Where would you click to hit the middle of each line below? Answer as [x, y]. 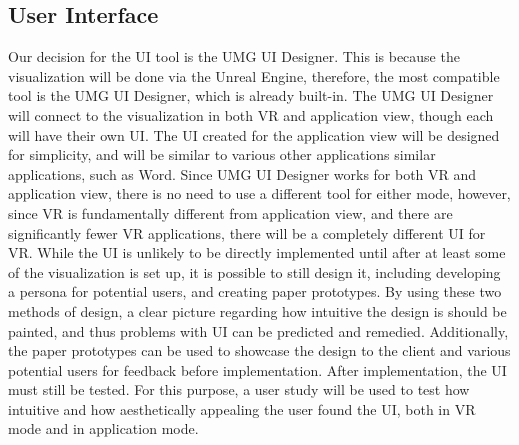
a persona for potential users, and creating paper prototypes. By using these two [255, 291]
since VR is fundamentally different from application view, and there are [230, 212]
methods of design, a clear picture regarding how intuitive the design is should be [257, 310]
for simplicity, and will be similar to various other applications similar [222, 154]
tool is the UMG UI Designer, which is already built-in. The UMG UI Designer [251, 95]
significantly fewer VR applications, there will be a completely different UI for [247, 232]
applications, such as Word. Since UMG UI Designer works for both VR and [242, 173]
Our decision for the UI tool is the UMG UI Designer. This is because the [234, 56]
